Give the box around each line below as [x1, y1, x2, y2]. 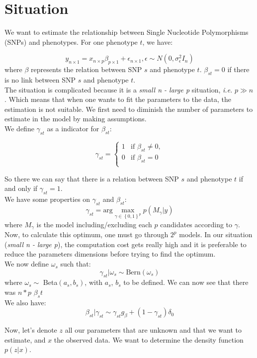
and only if [4, 183, 38, 193]
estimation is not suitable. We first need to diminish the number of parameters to [4, 103, 253, 114]
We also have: [4, 297, 46, 307]
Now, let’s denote [4, 325, 57, 335]
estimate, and [4, 334, 46, 345]
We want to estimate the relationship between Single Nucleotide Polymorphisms [4, 27, 249, 37]
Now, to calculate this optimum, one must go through [4, 229, 169, 240]
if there [227, 64, 250, 75]
